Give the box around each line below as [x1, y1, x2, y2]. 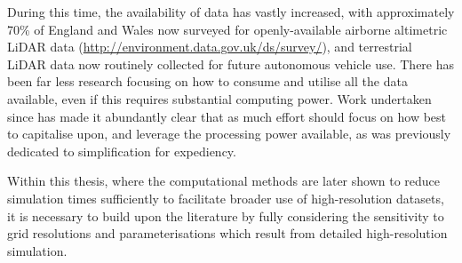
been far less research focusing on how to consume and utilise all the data [7, 72, 408, 91]
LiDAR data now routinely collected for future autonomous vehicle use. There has [7, 54, 455, 73]
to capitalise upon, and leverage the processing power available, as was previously [7, 124, 451, 143]
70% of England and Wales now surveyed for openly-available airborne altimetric [7, 20, 448, 38]
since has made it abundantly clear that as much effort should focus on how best [7, 107, 447, 125]
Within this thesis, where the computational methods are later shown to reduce [7, 171, 441, 190]
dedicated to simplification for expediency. [7, 141, 236, 160]
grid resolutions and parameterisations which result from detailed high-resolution [7, 224, 448, 243]
